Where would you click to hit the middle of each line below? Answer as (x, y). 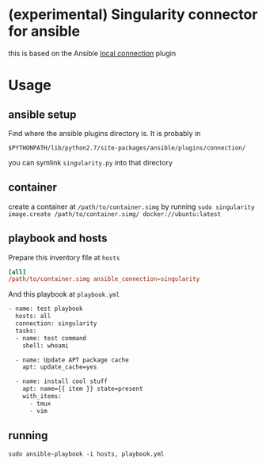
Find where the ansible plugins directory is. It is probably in (104, 133)
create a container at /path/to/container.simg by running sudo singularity (131, 206)
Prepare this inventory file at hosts (64, 257)
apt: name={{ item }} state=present (83, 389)
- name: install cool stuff (62, 381)
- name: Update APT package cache (72, 360)
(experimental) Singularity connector (133, 15)
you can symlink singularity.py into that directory (90, 162)
